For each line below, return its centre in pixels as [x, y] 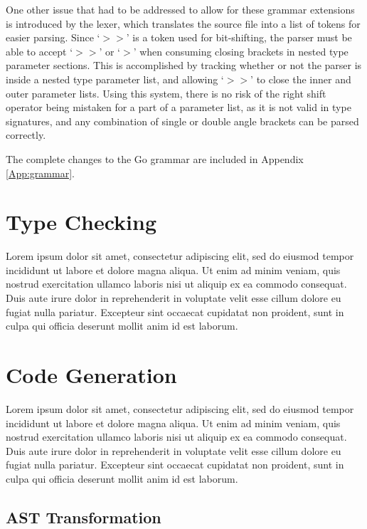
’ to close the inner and [301, 79]
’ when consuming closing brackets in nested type [241, 51]
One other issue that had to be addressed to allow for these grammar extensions [180, 9]
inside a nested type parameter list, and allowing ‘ [115, 79]
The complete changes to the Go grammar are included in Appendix [155, 158]
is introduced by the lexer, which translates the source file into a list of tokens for [183, 23]
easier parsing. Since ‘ [53, 37]
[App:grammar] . [40, 173]
